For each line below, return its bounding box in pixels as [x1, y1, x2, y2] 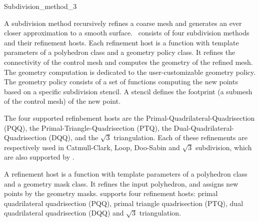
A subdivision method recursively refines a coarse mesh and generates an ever [4, 17, 242, 28]
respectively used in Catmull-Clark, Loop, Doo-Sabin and [4, 142, 180, 152]
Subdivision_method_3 [4, 1, 77, 11]
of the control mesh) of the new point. [4, 96, 121, 106]
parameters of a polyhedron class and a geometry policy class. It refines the [4, 47, 235, 57]
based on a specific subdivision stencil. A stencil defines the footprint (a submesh [4, 86, 252, 96]
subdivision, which [195, 142, 252, 152]
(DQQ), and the [48, 132, 98, 143]
